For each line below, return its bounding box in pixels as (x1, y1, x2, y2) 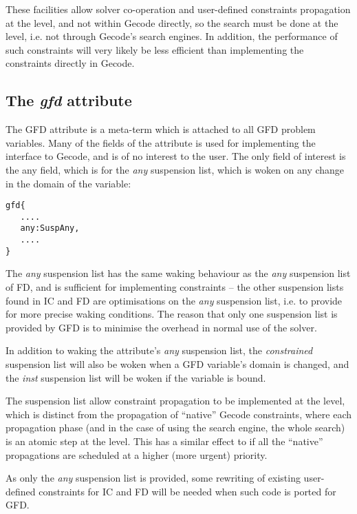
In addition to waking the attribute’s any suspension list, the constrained (6, 343, 313, 358)
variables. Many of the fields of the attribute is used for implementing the (6, 135, 316, 150)
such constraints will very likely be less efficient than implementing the (6, 42, 304, 56)
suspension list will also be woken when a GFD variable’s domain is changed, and (6, 356, 349, 371)
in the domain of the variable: (6, 176, 131, 190)
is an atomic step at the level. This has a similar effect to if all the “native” (6, 433, 323, 448)
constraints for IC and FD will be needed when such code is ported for (39, 484, 336, 498)
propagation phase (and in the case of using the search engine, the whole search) (6, 420, 345, 435)
